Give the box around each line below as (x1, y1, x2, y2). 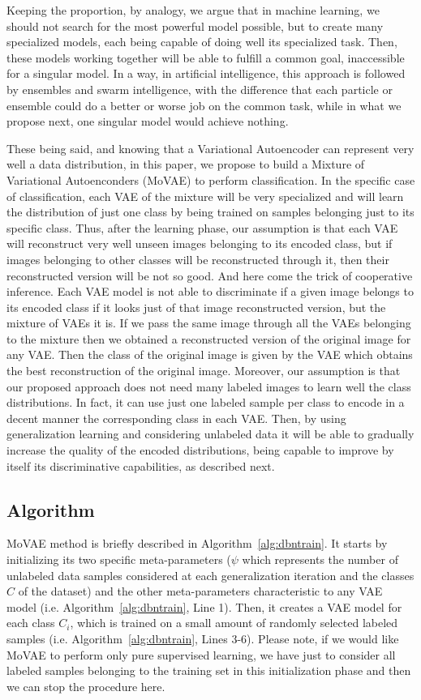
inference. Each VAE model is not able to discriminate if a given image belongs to (6, 283, 414, 300)
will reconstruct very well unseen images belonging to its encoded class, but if (6, 235, 393, 252)
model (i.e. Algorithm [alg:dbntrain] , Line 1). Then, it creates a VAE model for (6, 598, 402, 615)
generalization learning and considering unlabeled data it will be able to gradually (6, 425, 415, 442)
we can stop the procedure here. (6, 677, 165, 694)
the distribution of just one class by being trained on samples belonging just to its (6, 203, 415, 220)
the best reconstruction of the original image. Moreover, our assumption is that (6, 362, 401, 379)
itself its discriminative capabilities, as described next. (6, 457, 275, 474)
